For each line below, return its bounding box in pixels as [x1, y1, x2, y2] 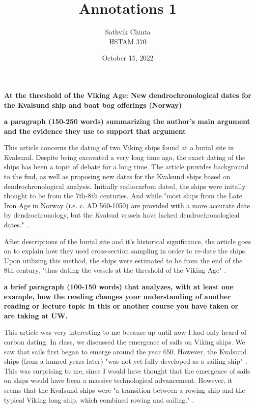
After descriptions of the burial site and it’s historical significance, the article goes [4, 236, 251, 246]
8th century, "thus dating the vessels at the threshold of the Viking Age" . [4, 265, 226, 275]
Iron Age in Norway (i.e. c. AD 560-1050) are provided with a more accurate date [4, 200, 250, 210]
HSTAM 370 [109, 36, 147, 46]
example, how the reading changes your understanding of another [4, 291, 231, 301]
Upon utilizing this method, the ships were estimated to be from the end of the [4, 255, 243, 265]
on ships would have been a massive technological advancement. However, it [4, 375, 233, 385]
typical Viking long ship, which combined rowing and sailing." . [4, 394, 194, 405]
